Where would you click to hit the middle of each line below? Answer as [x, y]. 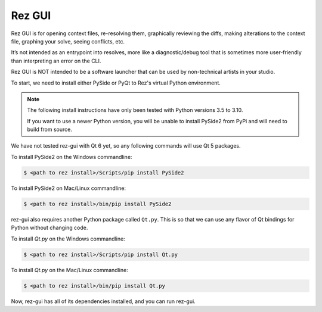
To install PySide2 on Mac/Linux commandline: [69, 188]
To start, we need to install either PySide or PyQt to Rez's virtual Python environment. [116, 83]
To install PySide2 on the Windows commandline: [72, 157]
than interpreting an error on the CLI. [56, 61]
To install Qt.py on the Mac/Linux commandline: [69, 270]
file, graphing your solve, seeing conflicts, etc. [68, 41]
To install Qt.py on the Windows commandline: [68, 239]
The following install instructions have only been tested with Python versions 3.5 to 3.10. [135, 110]
